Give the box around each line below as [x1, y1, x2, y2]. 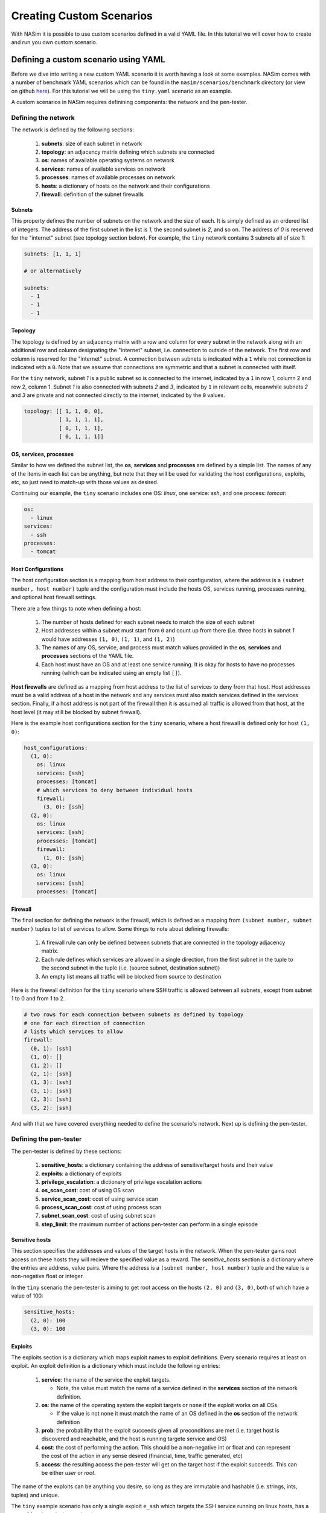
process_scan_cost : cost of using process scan [41, 1204, 162, 1211]
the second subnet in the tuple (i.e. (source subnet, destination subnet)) [41, 964, 220, 971]
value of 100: [11, 1292, 43, 1299]
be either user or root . [41, 1469, 96, 1477]
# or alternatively [24, 267, 81, 274]
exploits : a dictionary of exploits [41, 1170, 122, 1177]
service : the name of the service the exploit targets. [41, 1376, 171, 1383]
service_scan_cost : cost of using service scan [41, 1195, 158, 1203]
